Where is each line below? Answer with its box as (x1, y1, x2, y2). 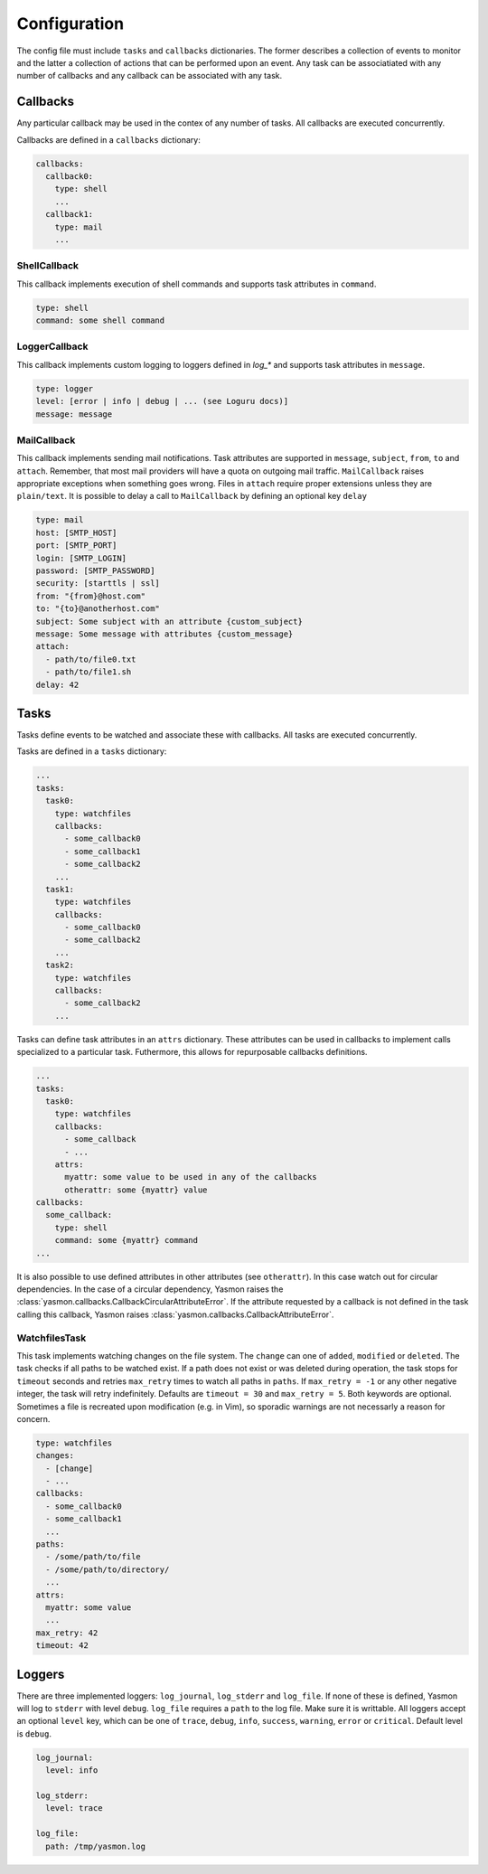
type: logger (35, 383, 94, 393)
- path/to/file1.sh (45, 667, 132, 677)
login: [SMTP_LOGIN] (35, 552, 127, 563)
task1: (45, 884, 75, 894)
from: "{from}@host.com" (35, 590, 146, 601)
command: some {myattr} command (54, 1235, 199, 1246)
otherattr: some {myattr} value (64, 1184, 208, 1195)
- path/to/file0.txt (45, 654, 136, 664)
